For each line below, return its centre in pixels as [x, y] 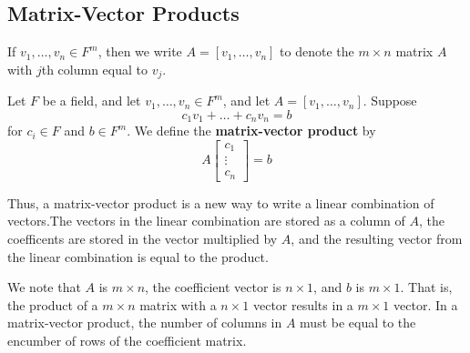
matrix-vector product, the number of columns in [145, 323]
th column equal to [94, 69]
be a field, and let [92, 101]
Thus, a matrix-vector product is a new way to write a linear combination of [221, 202]
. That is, [426, 287]
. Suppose [390, 101]
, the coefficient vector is [213, 287]
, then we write [140, 51]
